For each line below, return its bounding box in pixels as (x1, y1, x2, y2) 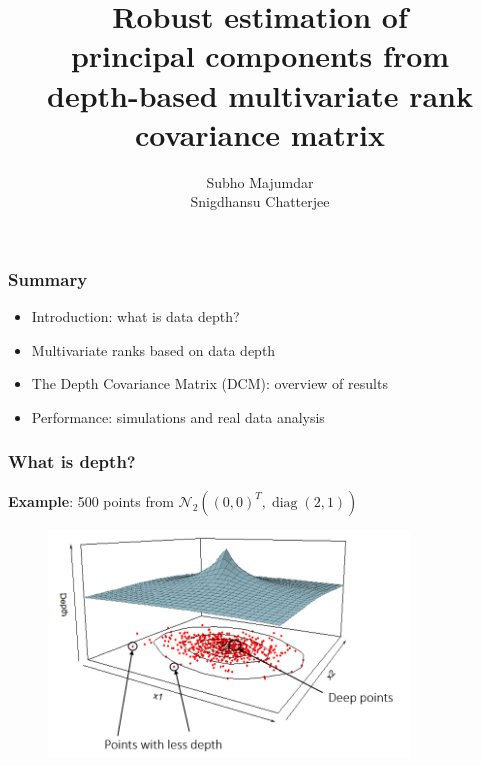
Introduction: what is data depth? (31, 306, 240, 327)
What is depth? (8, 449, 136, 474)
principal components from (70, 35, 450, 76)
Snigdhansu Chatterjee (190, 191, 330, 212)
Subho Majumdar (206, 171, 314, 192)
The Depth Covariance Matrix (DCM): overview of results (31, 373, 388, 394)
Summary (8, 266, 88, 291)
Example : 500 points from (8, 490, 174, 511)
